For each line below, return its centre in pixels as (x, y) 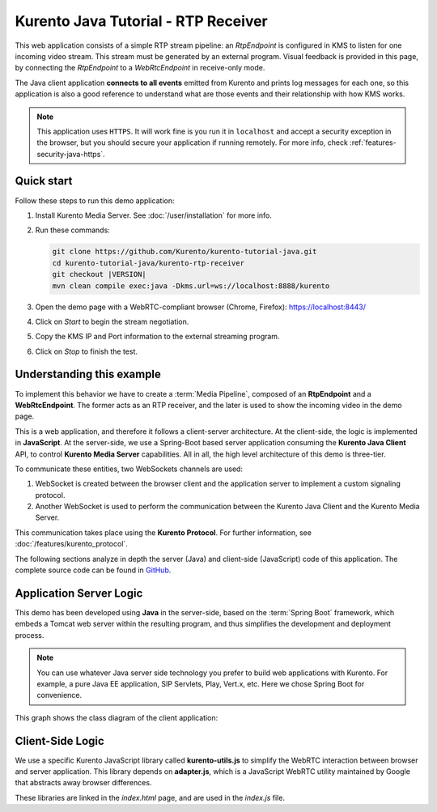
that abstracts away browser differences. (83, 783)
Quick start (44, 181)
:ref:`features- (373, 142)
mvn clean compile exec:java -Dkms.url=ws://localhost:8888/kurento (191, 286)
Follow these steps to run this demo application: (95, 200)
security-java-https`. (71, 154)
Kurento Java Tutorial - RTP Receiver (141, 21)
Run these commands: (73, 230)
